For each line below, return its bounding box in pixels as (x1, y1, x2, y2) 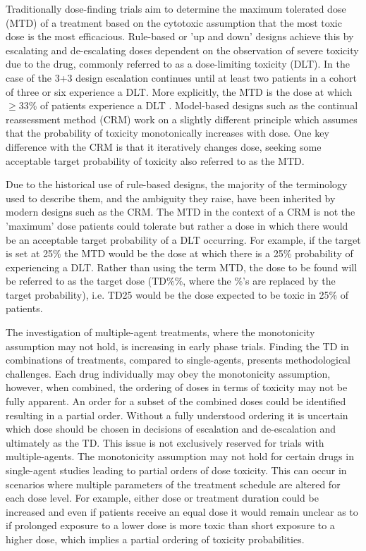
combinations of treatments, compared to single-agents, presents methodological (6, 352, 350, 367)
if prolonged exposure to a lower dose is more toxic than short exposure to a (6, 518, 335, 533)
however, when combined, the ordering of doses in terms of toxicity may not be (6, 380, 348, 395)
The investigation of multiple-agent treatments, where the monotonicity (6, 325, 315, 340)
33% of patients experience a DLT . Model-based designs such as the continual (18, 98, 358, 113)
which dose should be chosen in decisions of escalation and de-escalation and (6, 421, 336, 436)
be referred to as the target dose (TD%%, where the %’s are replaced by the (6, 273, 336, 288)
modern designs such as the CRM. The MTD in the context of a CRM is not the (6, 204, 355, 219)
